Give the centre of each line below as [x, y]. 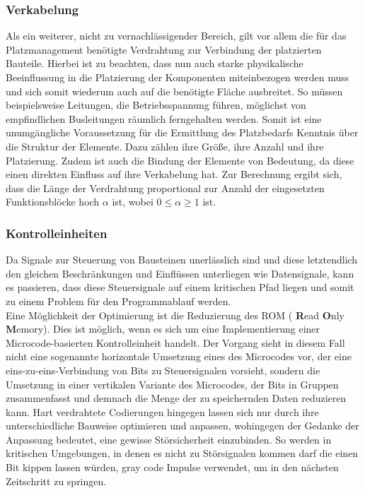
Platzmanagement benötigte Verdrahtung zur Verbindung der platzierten [164, 49]
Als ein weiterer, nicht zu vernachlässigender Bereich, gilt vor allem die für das [176, 36]
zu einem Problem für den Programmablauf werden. [118, 301]
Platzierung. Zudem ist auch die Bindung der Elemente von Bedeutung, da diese [180, 160]
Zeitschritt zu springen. [56, 481]
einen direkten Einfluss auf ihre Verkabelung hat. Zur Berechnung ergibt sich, [174, 174]
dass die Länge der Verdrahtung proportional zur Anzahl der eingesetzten [165, 188]
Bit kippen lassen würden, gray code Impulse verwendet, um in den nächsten [172, 467]
